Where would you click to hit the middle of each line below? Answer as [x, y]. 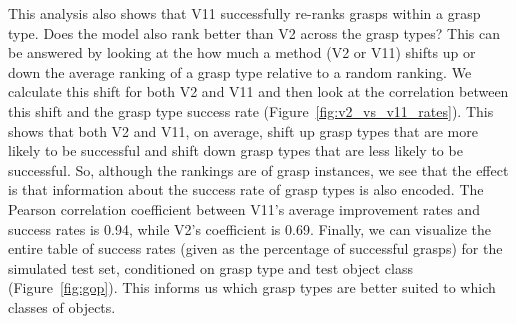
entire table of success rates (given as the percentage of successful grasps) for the [255, 248]
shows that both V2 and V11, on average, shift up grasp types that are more [243, 130]
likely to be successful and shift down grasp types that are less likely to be [235, 150]
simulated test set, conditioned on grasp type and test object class [210, 267]
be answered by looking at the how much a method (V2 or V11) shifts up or [242, 52]
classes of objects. [62, 306]
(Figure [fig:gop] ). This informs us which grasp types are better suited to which [252, 287]
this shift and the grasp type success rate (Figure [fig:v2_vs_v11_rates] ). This [251, 110]
